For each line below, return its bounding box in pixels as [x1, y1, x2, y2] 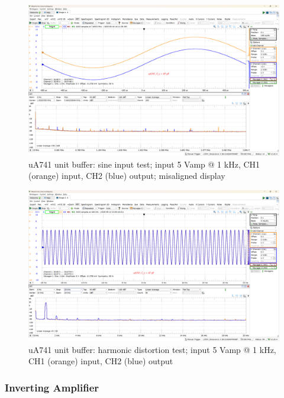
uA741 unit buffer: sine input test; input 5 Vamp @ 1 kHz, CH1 [28, 158, 260, 170]
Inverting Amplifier [5, 380, 99, 394]
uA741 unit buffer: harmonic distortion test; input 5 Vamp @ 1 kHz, [28, 343, 276, 355]
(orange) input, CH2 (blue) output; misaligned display [28, 169, 225, 182]
